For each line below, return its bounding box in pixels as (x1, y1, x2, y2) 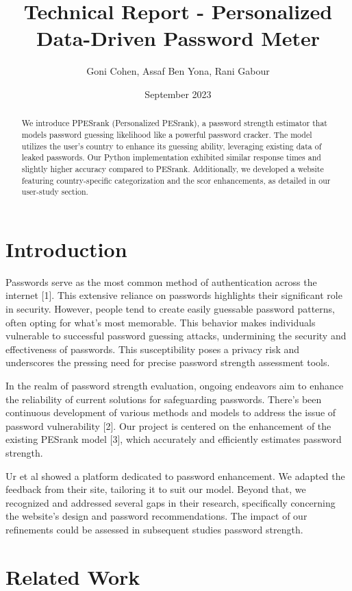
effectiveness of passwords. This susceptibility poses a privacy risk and (5, 341, 300, 356)
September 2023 (144, 86, 212, 101)
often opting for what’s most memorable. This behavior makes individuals (5, 315, 316, 329)
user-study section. (21, 186, 88, 197)
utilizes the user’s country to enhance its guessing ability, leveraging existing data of (21, 140, 322, 152)
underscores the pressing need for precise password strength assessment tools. (5, 355, 330, 370)
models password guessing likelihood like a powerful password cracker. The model (21, 128, 312, 140)
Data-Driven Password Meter (36, 24, 320, 52)
